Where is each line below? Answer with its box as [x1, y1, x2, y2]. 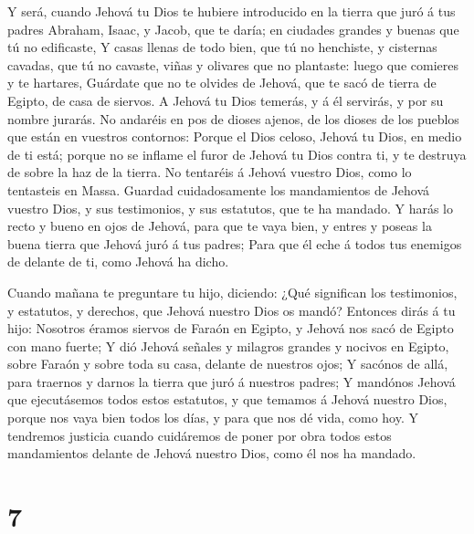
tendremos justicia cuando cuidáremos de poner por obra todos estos [7, 425, 392, 445]
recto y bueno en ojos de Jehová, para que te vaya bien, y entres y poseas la [7, 216, 432, 236]
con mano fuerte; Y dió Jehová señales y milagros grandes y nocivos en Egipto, [7, 336, 449, 355]
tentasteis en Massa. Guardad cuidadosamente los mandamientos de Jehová [7, 180, 430, 199]
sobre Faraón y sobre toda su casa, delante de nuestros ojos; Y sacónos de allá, [7, 354, 448, 373]
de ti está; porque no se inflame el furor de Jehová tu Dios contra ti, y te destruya [7, 144, 467, 163]
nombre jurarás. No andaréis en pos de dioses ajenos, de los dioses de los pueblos [7, 109, 459, 128]
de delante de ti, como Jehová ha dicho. [7, 252, 229, 271]
